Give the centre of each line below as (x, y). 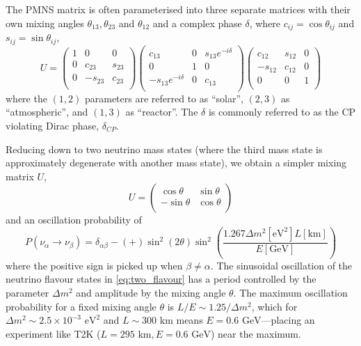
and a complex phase (197, 23)
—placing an (288, 320)
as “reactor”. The (162, 112)
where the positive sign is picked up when (94, 265)
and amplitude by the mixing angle (151, 293)
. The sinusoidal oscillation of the (281, 265)
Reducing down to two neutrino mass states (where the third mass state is (164, 149)
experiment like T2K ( (53, 333)
